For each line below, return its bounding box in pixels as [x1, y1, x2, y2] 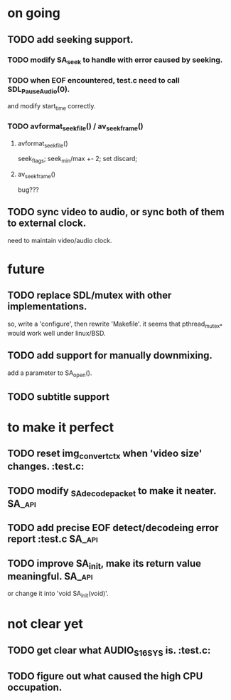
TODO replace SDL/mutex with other [7, 289, 172, 302]
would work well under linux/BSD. [7, 329, 106, 337]
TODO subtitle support [7, 391, 110, 403]
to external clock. [7, 217, 87, 230]
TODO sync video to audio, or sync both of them [7, 206, 225, 218]
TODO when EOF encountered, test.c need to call [7, 75, 180, 85]
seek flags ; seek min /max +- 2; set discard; [17, 155, 138, 165]
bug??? [17, 185, 39, 194]
